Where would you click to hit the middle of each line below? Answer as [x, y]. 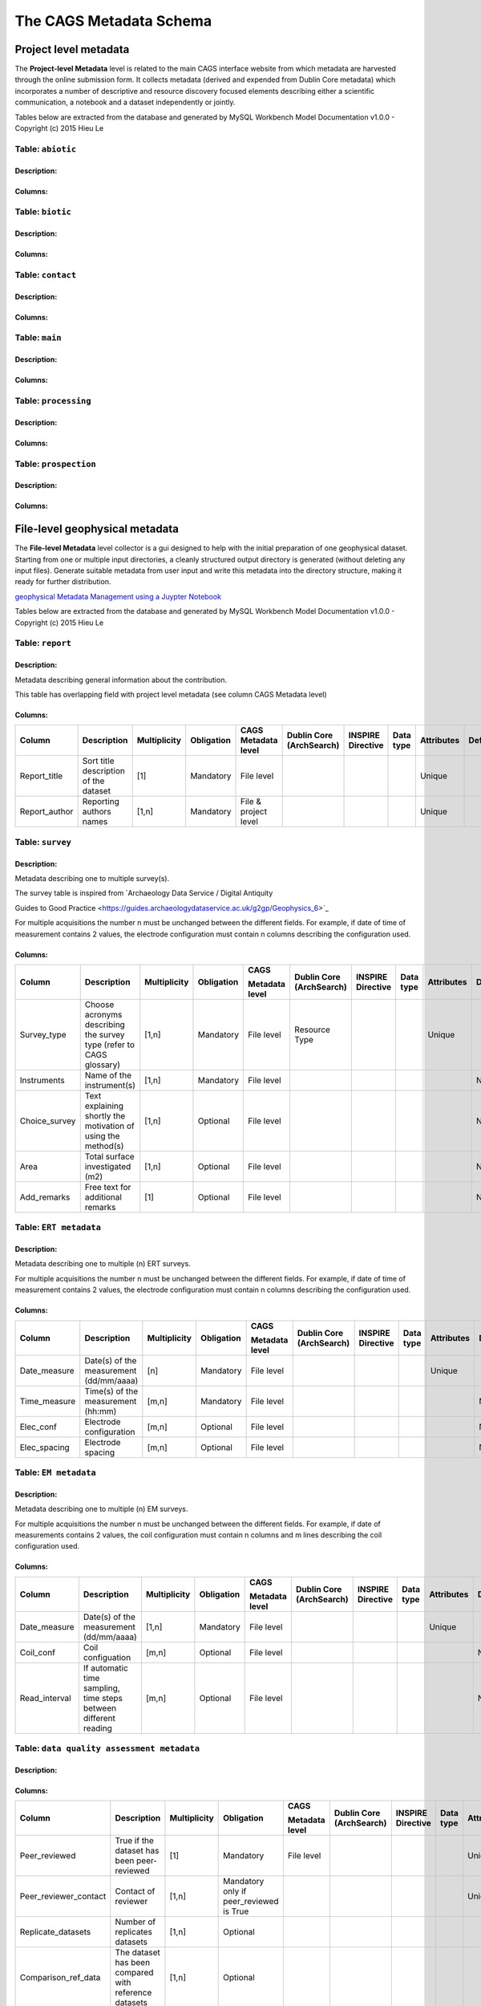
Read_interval [45, 1698]
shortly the [105, 1115]
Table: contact [46, 274]
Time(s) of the [111, 1391]
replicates [133, 1932]
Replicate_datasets [55, 1932]
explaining [104, 1106]
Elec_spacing [44, 1447]
